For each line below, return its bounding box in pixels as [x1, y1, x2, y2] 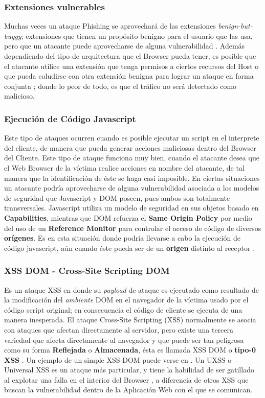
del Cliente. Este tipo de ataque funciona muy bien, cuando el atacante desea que [4, 152, 259, 163]
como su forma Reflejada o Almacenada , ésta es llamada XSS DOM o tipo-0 [4, 344, 256, 355]
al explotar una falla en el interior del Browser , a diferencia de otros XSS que [4, 374, 249, 385]
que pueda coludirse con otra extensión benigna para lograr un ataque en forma [4, 71, 254, 81]
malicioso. [4, 90, 35, 101]
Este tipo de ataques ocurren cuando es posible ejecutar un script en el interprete [4, 132, 259, 143]
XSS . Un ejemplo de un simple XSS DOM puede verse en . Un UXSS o [4, 354, 232, 365]
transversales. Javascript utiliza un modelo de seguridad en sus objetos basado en [4, 202, 259, 213]
